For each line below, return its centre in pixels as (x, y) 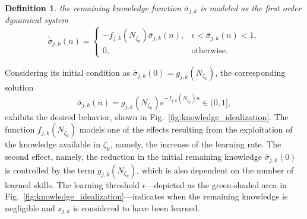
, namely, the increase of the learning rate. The (196, 144)
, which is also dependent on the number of (215, 170)
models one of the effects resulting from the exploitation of (186, 129)
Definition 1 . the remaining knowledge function (93, 8)
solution (19, 87)
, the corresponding (250, 72)
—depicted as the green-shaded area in (216, 184)
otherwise (209, 51)
